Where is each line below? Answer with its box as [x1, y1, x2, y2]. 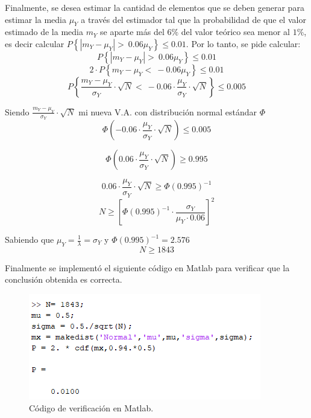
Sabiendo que [5, 233, 54, 245]
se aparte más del [100, 25, 165, 38]
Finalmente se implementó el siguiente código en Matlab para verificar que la [5, 261, 290, 274]
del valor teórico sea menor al [181, 25, 291, 38]
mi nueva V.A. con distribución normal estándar [78, 105, 257, 118]
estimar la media [5, 13, 66, 25]
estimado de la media [5, 25, 83, 38]
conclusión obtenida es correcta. [5, 273, 122, 286]
